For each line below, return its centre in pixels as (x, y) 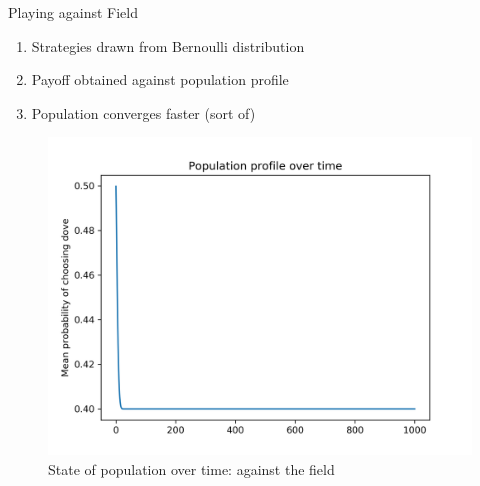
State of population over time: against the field (191, 468)
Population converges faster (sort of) (143, 112)
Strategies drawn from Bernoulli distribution (168, 45)
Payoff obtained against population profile (160, 79)
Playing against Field (73, 12)
